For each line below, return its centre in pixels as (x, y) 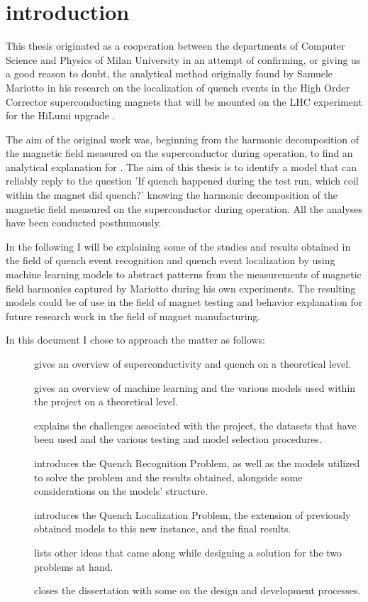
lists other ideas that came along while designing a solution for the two (188, 552)
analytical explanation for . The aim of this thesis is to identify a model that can (182, 166)
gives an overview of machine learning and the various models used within (195, 387)
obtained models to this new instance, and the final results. (163, 529)
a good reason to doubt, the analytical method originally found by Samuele (169, 73)
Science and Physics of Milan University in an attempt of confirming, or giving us (183, 59)
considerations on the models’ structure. (121, 491)
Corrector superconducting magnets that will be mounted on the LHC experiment (184, 101)
